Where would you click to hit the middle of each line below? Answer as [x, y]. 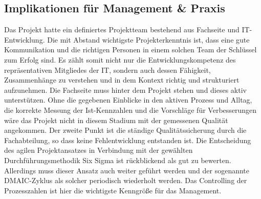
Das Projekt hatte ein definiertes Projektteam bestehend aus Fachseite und [122, 29]
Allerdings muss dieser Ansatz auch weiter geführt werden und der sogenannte [127, 170]
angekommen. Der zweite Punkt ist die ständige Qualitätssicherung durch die [125, 130]
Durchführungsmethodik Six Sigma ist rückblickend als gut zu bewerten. [118, 160]
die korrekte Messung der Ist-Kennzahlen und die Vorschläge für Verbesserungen [130, 110]
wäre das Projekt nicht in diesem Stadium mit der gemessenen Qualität [116, 120]
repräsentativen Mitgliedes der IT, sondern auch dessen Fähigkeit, [107, 69]
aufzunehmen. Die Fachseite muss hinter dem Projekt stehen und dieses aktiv [125, 89]
